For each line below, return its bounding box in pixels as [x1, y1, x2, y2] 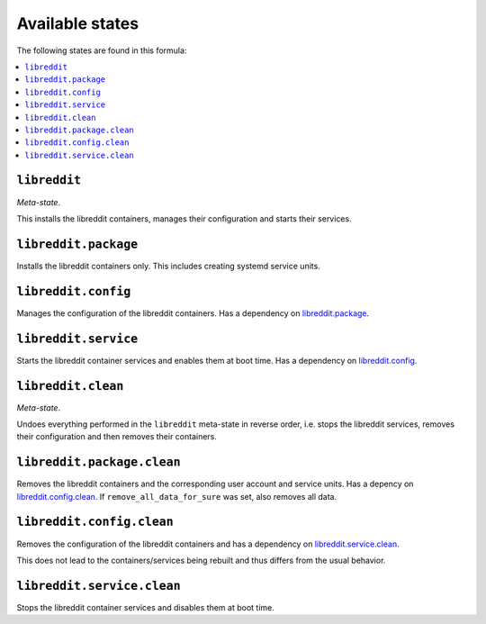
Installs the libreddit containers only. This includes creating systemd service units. [16, 260, 321, 271]
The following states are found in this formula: [16, 45, 187, 56]
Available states [16, 14, 139, 33]
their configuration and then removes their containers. [16, 431, 218, 442]
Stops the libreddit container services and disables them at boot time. [16, 601, 274, 612]
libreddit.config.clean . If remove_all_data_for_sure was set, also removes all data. [16, 491, 337, 502]
